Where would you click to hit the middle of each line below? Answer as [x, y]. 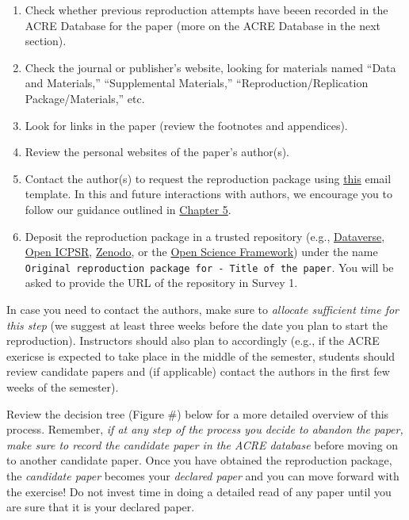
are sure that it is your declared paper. [101, 507]
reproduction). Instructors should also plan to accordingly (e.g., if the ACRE [193, 340]
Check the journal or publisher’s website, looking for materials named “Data [210, 67]
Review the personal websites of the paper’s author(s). [157, 152]
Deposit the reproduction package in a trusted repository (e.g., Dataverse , [205, 236]
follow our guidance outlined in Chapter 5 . [128, 209]
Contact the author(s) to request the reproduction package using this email [208, 178]
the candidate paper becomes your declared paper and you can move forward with [203, 475]
